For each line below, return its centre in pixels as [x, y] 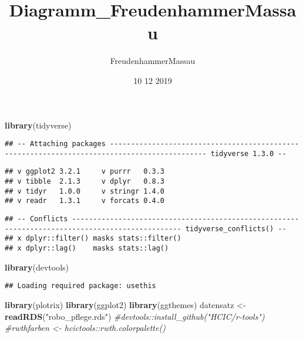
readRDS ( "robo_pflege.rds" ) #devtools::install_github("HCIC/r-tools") [135, 316]
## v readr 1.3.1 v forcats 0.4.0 [85, 201]
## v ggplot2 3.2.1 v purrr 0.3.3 [85, 172]
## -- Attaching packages [55, 144]
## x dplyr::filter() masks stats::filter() [93, 239]
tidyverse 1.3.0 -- [248, 153]
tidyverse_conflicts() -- [236, 229]
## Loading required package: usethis [80, 286]
